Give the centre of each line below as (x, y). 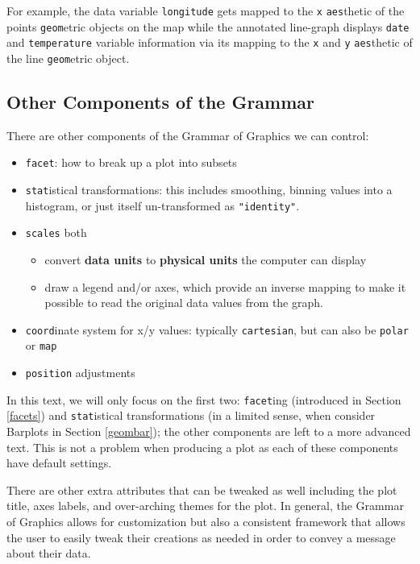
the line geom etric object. (68, 58)
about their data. (49, 553)
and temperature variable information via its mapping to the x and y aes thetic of (210, 42)
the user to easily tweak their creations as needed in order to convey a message (201, 537)
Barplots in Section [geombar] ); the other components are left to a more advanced (209, 431)
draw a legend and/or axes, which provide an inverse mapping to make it (225, 286)
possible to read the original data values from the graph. (184, 303)
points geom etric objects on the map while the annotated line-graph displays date (208, 26)
